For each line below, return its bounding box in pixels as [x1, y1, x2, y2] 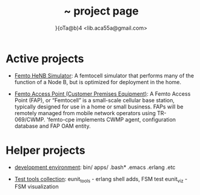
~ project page [64, 4, 139, 18]
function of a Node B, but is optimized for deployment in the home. [14, 78, 181, 85]
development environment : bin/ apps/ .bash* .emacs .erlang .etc [14, 164, 176, 171]
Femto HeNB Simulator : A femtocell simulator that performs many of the [14, 71, 195, 79]
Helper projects [5, 144, 85, 157]
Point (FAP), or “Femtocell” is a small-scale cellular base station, [14, 96, 175, 104]
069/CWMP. [14, 116, 46, 123]
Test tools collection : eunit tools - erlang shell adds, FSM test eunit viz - [14, 175, 188, 184]
